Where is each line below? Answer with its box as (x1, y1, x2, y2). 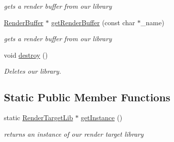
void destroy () (4, 49, 48, 60)
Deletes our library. (4, 66, 62, 76)
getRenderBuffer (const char (51, 17, 135, 27)
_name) (141, 17, 164, 27)
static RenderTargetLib (4, 112, 73, 123)
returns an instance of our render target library (4, 128, 144, 139)
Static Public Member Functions (4, 90, 171, 105)
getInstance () (80, 112, 123, 123)
